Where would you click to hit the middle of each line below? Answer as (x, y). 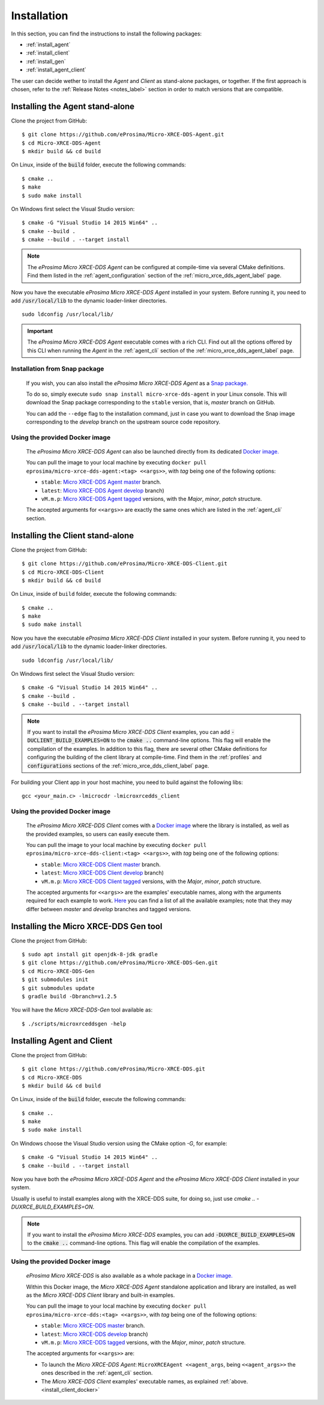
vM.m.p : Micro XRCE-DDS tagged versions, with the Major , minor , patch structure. (143, 1343)
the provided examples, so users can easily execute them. (98, 834)
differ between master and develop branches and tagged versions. (109, 909)
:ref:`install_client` (48, 53)
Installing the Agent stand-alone (73, 106)
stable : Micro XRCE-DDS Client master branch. (101, 864)
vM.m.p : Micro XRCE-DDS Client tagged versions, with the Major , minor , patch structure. (151, 881)
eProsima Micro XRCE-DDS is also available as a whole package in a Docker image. (130, 1276)
